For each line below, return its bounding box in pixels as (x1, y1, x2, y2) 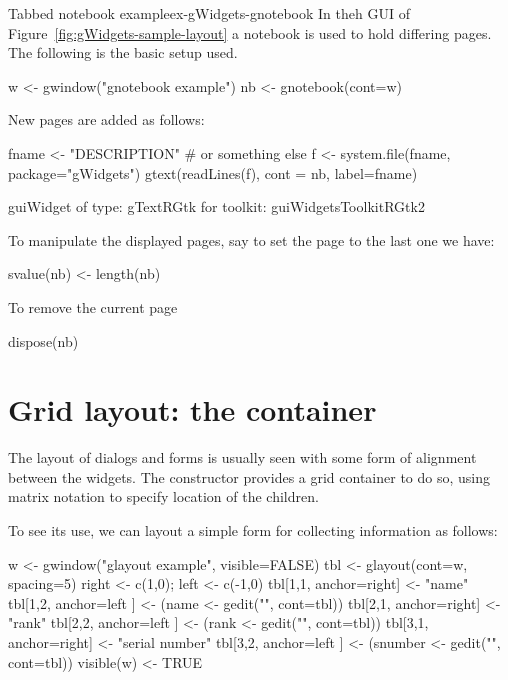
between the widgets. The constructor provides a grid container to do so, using (8, 466, 491, 487)
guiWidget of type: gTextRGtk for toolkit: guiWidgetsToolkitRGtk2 (8, 196, 425, 217)
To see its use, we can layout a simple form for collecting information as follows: (8, 520, 498, 541)
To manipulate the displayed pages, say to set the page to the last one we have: (8, 229, 495, 250)
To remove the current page (8, 296, 178, 317)
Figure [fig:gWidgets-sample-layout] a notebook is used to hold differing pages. (8, 22, 492, 43)
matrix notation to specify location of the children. (8, 486, 319, 507)
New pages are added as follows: (8, 109, 205, 130)
